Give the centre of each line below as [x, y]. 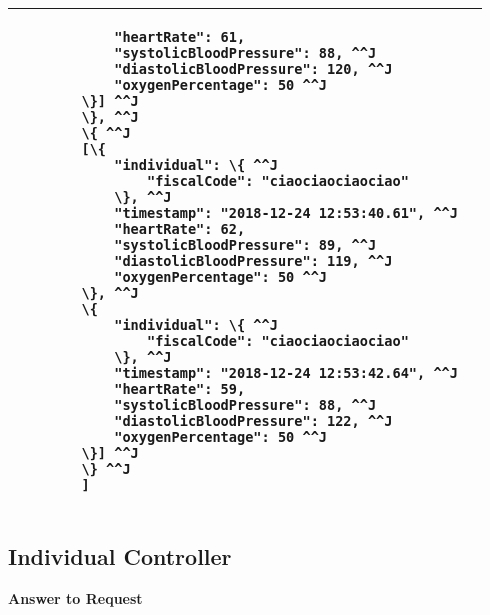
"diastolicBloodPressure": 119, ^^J [253, 261]
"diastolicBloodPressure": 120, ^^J [253, 69]
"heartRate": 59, [180, 389]
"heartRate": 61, [180, 37]
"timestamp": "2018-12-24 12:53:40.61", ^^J [286, 213]
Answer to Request [75, 598]
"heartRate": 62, [180, 229]
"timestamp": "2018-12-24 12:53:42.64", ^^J [286, 373]
